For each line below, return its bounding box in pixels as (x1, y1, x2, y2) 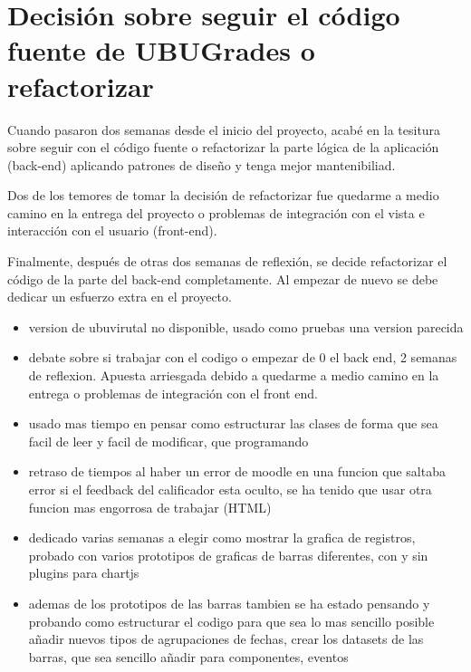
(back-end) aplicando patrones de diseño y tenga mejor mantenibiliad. (7, 155, 396, 174)
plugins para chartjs (28, 563, 139, 582)
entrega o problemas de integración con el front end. (28, 383, 318, 402)
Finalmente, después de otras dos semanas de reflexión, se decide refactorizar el (7, 252, 447, 271)
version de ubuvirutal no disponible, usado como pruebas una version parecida (28, 317, 464, 336)
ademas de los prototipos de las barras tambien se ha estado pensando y (28, 593, 430, 612)
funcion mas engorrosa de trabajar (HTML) (28, 497, 272, 516)
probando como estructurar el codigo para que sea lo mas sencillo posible (28, 611, 435, 630)
